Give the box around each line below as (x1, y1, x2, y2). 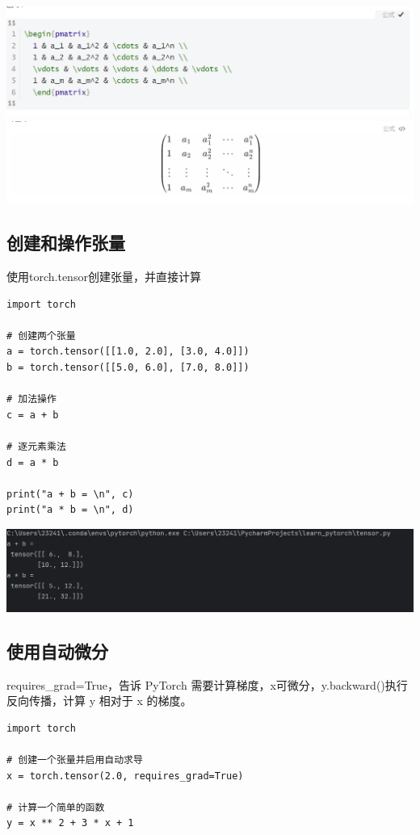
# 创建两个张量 (6, 329, 76, 342)
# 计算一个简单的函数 (6, 801, 105, 813)
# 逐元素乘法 (6, 441, 66, 453)
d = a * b (6, 456, 59, 468)
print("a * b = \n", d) (6, 504, 134, 516)
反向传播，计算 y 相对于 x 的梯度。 (6, 692, 192, 709)
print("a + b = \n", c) (6, 488, 134, 500)
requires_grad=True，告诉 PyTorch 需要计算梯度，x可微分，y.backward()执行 (6, 676, 408, 693)
